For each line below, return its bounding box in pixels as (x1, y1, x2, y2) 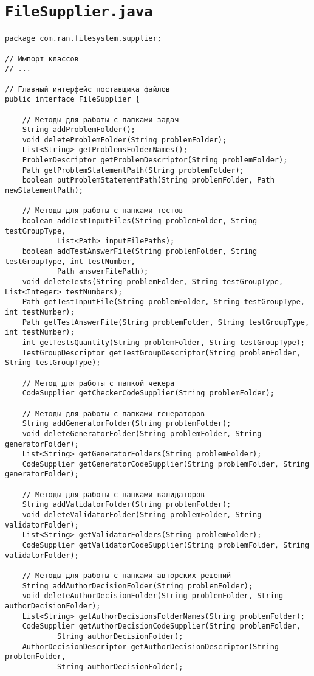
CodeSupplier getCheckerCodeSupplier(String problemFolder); (22, 389, 275, 398)
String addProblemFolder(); (22, 125, 135, 134)
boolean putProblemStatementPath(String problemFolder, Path (22, 176, 275, 185)
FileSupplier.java (5, 3, 153, 21)
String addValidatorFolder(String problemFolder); (22, 500, 231, 509)
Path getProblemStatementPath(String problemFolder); (22, 166, 244, 175)
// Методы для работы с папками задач (22, 115, 179, 124)
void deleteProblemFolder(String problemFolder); (22, 135, 227, 144)
